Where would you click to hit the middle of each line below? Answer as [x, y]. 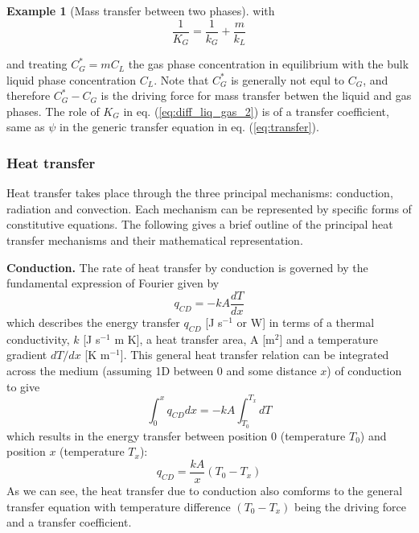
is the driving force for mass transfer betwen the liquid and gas [256, 95]
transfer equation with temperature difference [119, 506]
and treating [37, 64]
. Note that [181, 79]
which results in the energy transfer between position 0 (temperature [176, 435]
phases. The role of [53, 111]
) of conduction [364, 370]
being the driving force [351, 506]
